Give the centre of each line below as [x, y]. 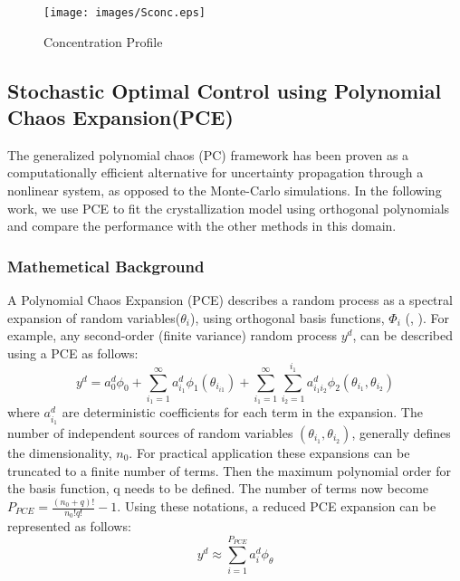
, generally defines [401, 432]
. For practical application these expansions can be [269, 452]
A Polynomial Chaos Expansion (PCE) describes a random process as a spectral [230, 300]
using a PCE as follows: [73, 352]
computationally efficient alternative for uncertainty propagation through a [216, 172]
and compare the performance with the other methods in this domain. [202, 226]
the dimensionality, [60, 452]
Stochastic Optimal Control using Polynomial [225, 90]
